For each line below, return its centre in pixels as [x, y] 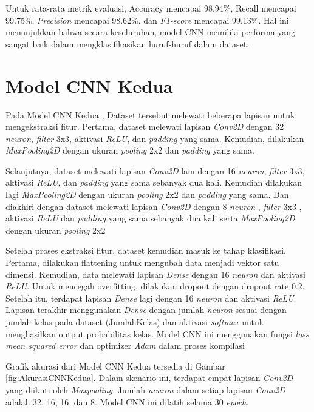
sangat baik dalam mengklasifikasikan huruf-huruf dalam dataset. [128, 43]
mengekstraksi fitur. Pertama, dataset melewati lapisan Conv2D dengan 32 [145, 127]
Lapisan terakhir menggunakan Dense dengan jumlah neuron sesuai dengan [146, 310]
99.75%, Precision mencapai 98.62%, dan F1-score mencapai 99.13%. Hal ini [147, 20]
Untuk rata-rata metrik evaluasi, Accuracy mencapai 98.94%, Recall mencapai [151, 8]
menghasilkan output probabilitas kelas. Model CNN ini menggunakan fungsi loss [157, 333]
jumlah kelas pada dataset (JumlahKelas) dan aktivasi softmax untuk [135, 322]
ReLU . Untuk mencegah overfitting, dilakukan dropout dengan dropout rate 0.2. [155, 286]
